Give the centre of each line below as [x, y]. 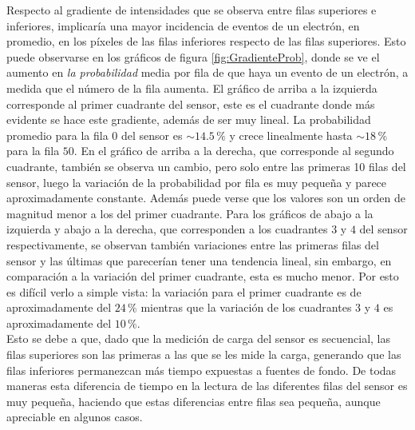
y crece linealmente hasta [291, 135]
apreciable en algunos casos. [75, 417]
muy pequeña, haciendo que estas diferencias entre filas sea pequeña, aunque [194, 401]
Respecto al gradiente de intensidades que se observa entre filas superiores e [192, 10]
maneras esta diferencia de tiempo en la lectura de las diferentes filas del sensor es [207, 386]
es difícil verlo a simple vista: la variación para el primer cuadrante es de [184, 291]
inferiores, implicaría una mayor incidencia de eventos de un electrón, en [183, 25]
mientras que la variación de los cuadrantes [246, 307]
